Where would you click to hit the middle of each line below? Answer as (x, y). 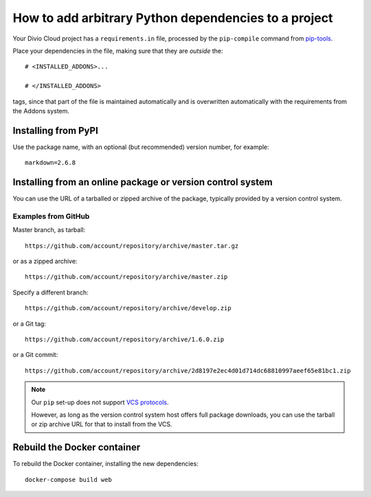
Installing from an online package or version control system (143, 182)
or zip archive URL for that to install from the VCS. (102, 424)
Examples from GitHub (51, 216)
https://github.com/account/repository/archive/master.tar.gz (132, 246)
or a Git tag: (29, 323)
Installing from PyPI (56, 130)
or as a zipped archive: (45, 262)
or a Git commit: (35, 355)
